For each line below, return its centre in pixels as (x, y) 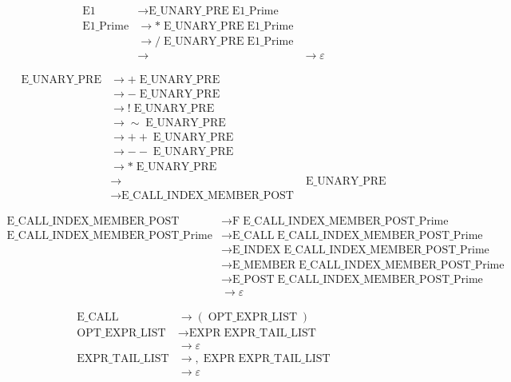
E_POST (254, 279)
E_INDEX (257, 251)
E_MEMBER (264, 265)
